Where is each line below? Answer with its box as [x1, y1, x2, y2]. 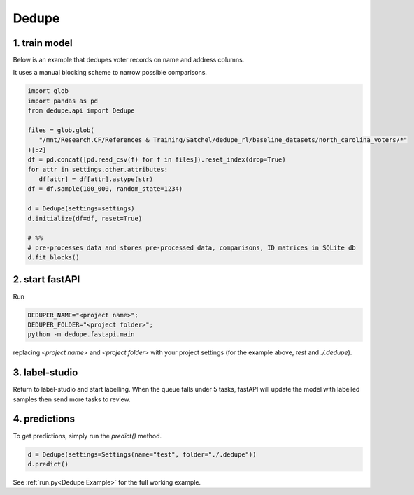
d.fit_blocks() [27, 254, 80, 261]
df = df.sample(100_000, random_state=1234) [27, 185, 183, 193]
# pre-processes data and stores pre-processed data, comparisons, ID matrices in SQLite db [27, 243, 356, 252]
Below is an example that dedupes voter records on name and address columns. [13, 56, 245, 64]
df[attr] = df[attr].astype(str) [38, 175, 154, 183]
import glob [27, 87, 69, 95]
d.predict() [27, 460, 69, 468]
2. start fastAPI [13, 273, 80, 286]
